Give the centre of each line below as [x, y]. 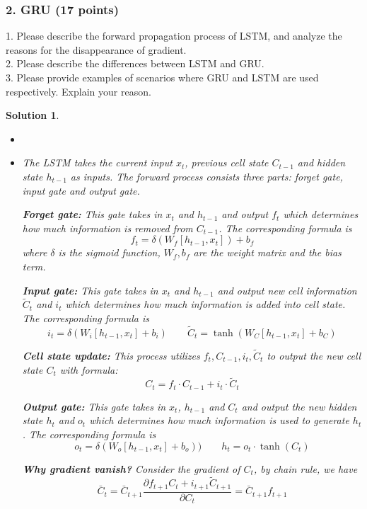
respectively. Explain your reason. [78, 91]
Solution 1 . [33, 115]
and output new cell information [287, 290]
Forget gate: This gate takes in [92, 214]
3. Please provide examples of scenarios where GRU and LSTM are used [162, 77]
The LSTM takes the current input [97, 162]
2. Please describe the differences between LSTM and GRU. [135, 63]
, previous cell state [227, 162]
